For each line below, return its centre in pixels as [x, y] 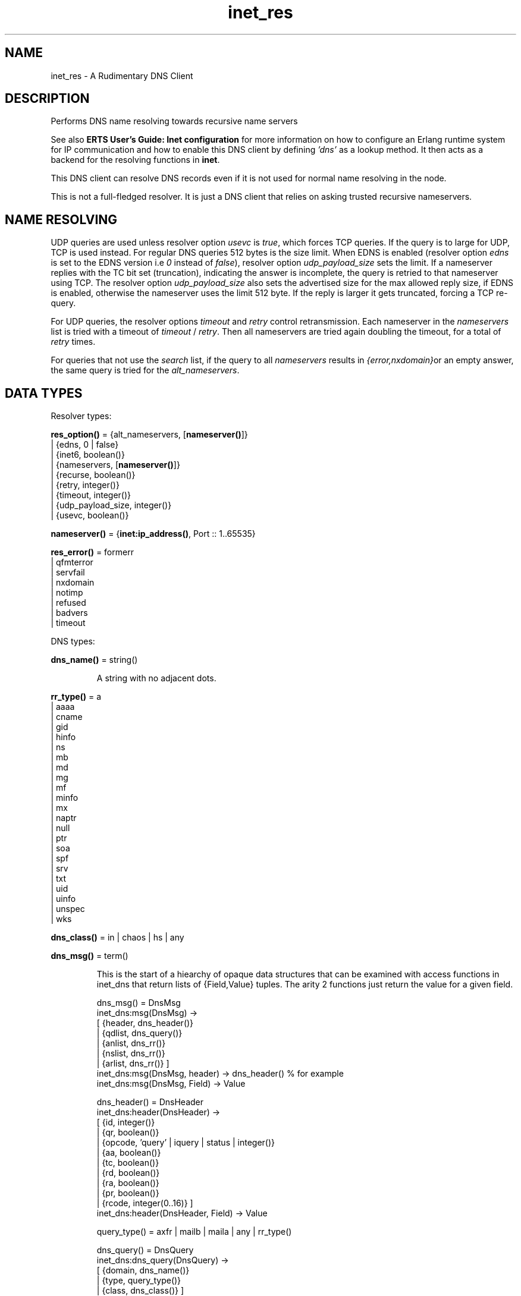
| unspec [68, 909]
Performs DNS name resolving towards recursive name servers [174, 121]
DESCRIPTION [47, 99]
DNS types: [73, 641]
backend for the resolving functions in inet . [135, 160]
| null [60, 828]
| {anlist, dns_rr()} [131, 1043]
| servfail [68, 572]
